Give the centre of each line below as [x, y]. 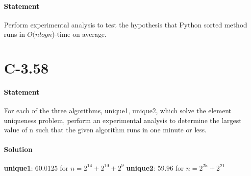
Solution [18, 149]
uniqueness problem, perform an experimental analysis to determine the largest [123, 120]
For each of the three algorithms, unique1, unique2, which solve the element [118, 111]
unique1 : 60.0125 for [36, 167]
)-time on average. [79, 34]
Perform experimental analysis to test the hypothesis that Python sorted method [126, 24]
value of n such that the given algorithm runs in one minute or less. [105, 130]
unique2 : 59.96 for [155, 167]
